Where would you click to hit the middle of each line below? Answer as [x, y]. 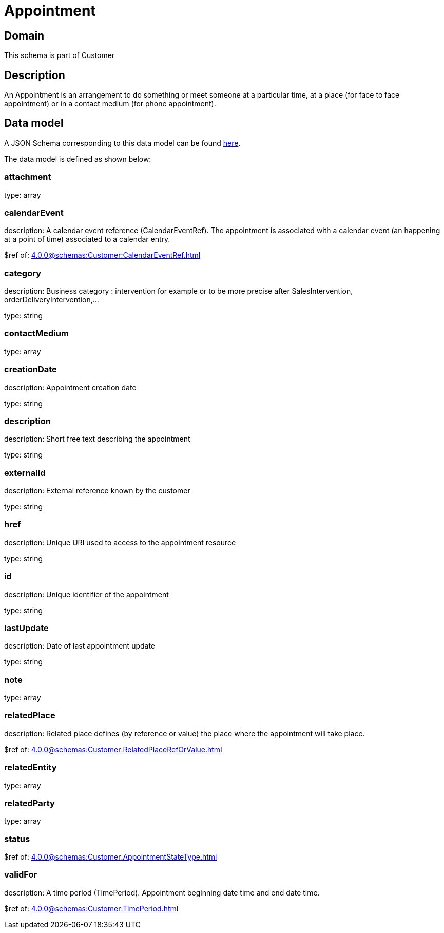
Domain [24, 35]
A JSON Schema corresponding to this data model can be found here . [122, 143]
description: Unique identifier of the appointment [86, 594]
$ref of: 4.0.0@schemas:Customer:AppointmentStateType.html [111, 857]
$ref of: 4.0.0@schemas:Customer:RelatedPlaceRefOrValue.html [113, 749]
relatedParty [30, 803]
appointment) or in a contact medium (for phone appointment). [110, 104]
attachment [28, 177]
